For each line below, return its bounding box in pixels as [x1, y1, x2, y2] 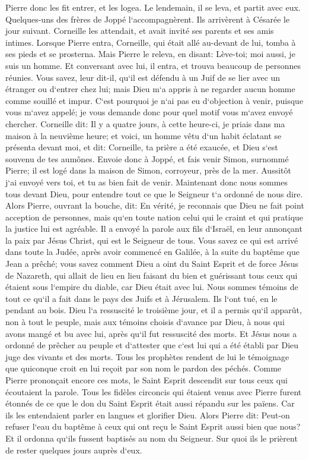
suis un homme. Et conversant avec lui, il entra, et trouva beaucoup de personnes [5, 59, 301, 71]
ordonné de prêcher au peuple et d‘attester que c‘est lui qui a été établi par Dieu [5, 339, 299, 351]
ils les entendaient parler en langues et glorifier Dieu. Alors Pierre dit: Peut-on [5, 408, 290, 421]
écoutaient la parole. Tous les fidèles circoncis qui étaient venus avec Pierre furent [5, 385, 302, 398]
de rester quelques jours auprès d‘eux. [5, 443, 142, 456]
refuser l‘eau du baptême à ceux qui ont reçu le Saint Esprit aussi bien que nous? [5, 420, 301, 433]
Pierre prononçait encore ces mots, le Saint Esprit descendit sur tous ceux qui [5, 374, 288, 386]
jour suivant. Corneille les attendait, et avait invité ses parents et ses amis [5, 24, 274, 37]
